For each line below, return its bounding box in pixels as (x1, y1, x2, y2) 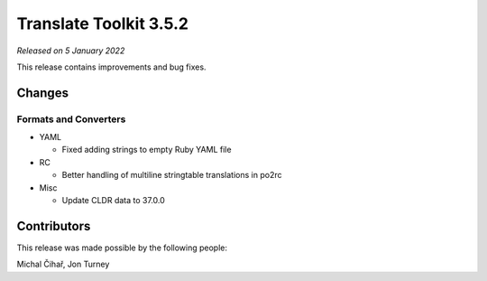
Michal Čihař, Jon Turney (16, 258, 110, 270)
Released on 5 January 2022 (16, 45, 125, 56)
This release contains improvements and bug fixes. (16, 61, 207, 72)
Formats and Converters (16, 113, 126, 126)
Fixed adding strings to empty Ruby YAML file (61, 145, 232, 155)
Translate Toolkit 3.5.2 (16, 14, 189, 33)
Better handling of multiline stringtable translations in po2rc (61, 170, 282, 181)
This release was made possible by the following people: (16, 242, 227, 253)
